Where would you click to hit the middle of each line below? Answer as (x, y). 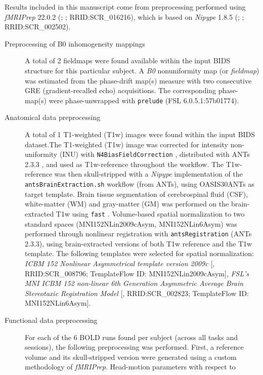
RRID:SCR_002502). (38, 27)
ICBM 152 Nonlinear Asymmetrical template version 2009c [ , (120, 263)
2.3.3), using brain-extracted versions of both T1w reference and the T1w (139, 243)
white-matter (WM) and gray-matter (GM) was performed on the (127, 204)
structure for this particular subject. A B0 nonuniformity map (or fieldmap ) (142, 70)
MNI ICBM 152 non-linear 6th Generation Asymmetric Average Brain (134, 283)
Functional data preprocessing (51, 320)
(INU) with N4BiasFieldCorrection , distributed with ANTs (155, 154)
